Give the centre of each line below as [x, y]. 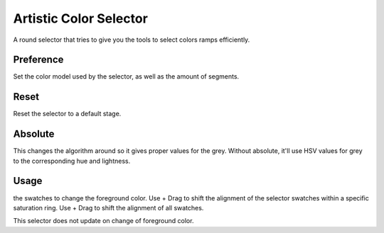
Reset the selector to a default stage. [67, 114]
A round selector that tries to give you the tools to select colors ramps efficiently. [132, 40]
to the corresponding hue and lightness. [72, 161]
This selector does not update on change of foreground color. [103, 221]
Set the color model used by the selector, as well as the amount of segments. [126, 76]
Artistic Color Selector [81, 18]
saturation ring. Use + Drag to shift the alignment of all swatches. [108, 208]
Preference [38, 60]
